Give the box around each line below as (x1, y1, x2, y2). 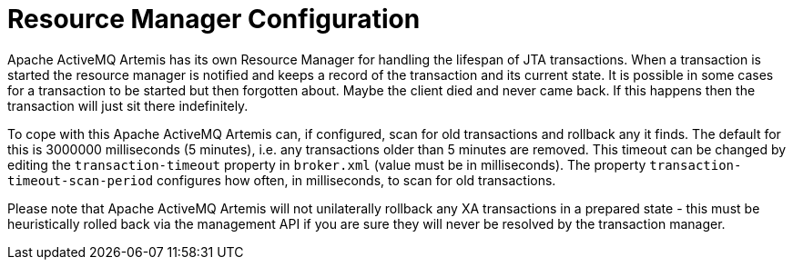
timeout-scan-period (7, 173, 154, 188)
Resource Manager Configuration (7, 4, 421, 35)
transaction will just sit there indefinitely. (7, 97, 249, 114)
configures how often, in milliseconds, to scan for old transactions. (157, 172, 556, 188)
